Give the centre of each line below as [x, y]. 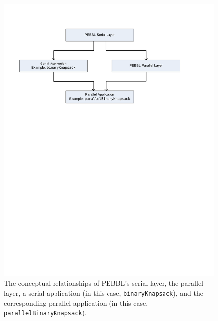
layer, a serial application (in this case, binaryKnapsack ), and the [104, 293]
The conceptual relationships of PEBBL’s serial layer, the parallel [104, 283]
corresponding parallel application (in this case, [76, 302]
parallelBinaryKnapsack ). [45, 312]
